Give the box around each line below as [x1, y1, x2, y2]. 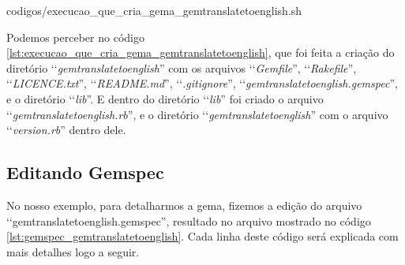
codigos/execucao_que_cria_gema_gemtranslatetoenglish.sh [6, 2, 302, 18]
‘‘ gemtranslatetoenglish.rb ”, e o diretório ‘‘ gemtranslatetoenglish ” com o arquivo [6, 106, 388, 122]
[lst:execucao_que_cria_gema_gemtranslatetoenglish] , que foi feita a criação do [6, 44, 395, 61]
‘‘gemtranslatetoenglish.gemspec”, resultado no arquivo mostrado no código [6, 212, 371, 229]
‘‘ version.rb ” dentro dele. [6, 121, 126, 138]
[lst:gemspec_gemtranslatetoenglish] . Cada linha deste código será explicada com [6, 228, 399, 244]
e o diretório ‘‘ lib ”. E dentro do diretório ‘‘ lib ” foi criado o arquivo [6, 90, 324, 106]
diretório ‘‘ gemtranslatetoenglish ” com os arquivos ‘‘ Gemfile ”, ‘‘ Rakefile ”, [6, 59, 357, 76]
